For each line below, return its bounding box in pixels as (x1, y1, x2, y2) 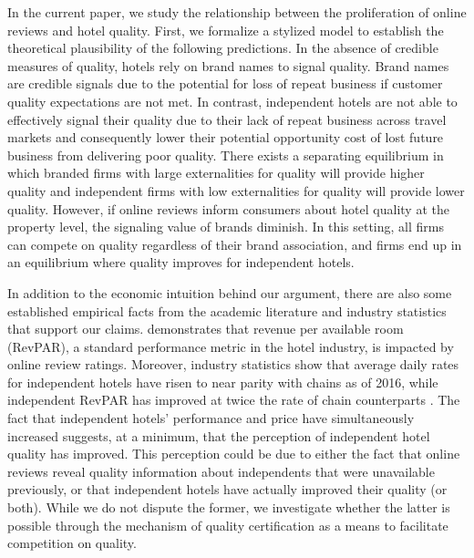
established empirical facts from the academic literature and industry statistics (7, 301, 447, 320)
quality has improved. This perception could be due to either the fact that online (7, 444, 460, 463)
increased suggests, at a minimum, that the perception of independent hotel (7, 426, 430, 445)
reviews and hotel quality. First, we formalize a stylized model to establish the (7, 20, 444, 39)
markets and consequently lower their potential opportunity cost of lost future (7, 128, 444, 147)
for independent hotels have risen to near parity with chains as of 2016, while (7, 372, 438, 391)
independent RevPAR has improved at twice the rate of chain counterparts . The (7, 390, 460, 409)
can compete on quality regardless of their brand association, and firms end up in (7, 234, 462, 253)
